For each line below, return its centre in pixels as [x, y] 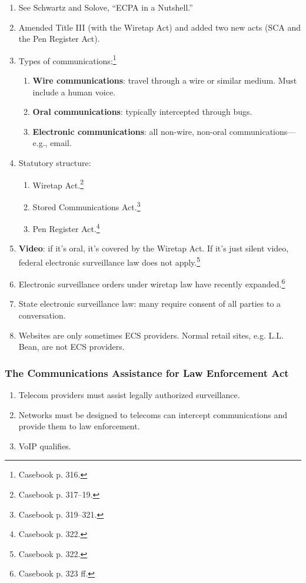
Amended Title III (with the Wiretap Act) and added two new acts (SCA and [160, 27]
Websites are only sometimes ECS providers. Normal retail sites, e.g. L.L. [151, 335]
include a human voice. [74, 92]
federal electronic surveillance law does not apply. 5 [109, 261]
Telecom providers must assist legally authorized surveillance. [129, 395]
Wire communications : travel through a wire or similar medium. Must [165, 80]
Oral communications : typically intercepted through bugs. [142, 112]
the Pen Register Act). [59, 39]
